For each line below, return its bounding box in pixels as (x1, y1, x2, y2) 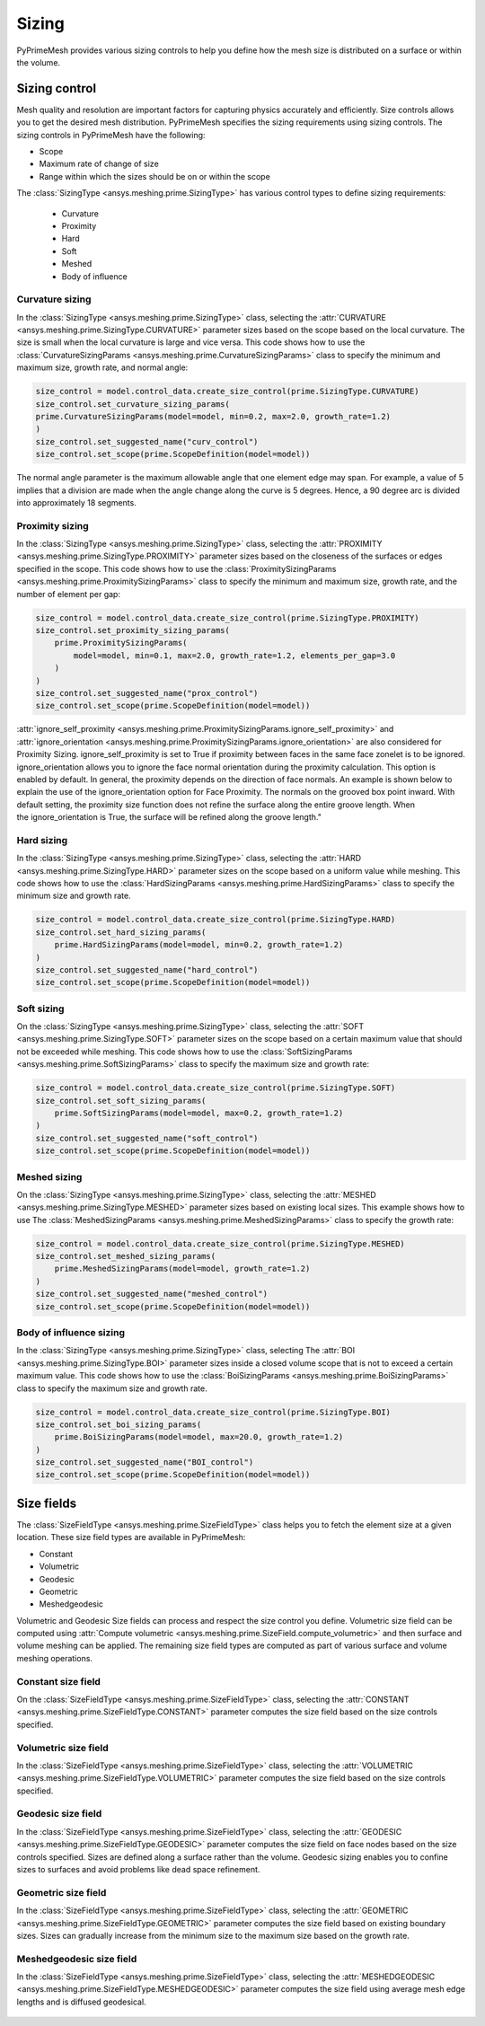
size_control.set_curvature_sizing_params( (35, 399, 231, 409)
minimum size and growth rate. (16, 890, 131, 902)
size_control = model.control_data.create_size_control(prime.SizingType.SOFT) (35, 1083, 396, 1093)
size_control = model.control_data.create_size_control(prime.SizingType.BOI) (35, 1406, 391, 1417)
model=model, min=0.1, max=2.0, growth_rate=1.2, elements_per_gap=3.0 (73, 650, 396, 660)
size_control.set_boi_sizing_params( (35, 1419, 202, 1430)
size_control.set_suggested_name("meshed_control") (35, 1289, 269, 1299)
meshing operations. (16, 1652, 93, 1663)
